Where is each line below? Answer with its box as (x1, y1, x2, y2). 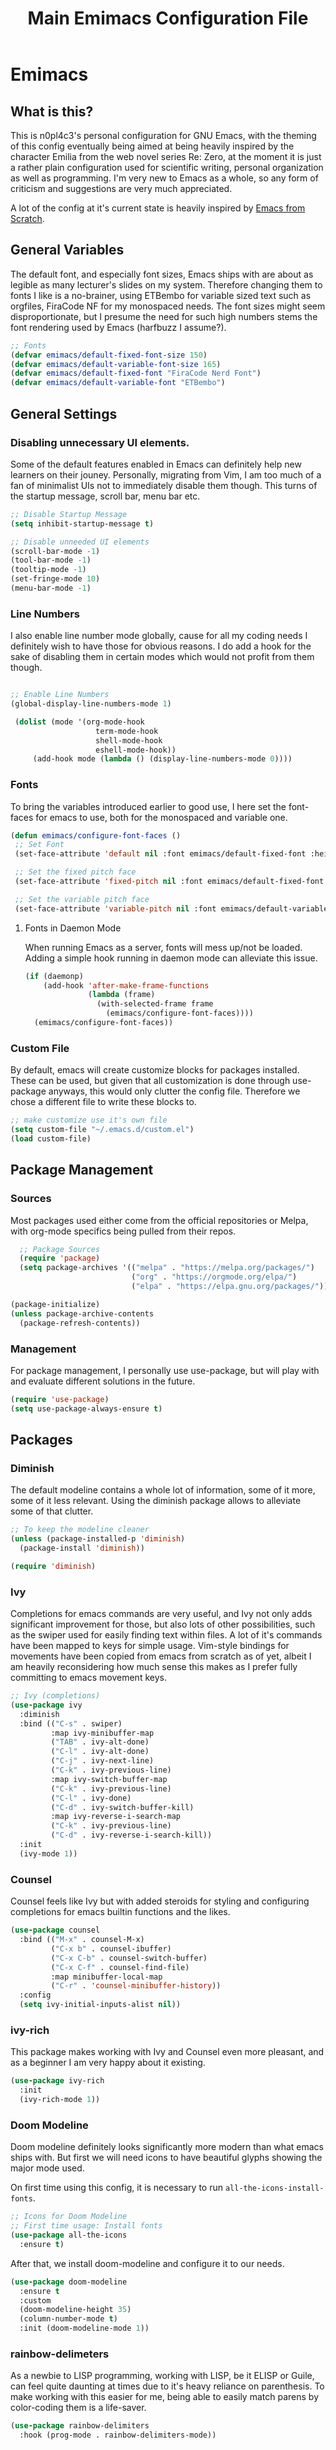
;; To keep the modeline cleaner (10, 1525, 150, 1535)
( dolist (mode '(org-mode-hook (14, 717, 145, 727)
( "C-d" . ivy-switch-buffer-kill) (50, 1802, 195, 1812)
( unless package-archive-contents (10, 1308, 155, 1319)
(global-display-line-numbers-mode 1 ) (10, 699, 172, 709)
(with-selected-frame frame (96, 999, 214, 1009)
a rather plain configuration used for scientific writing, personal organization (10, 162, 324, 173)
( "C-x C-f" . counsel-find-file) (50, 1962, 190, 1972)
